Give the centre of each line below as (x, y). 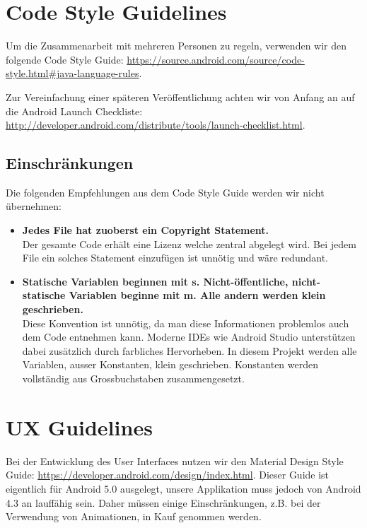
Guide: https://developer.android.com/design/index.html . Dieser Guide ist (168, 475)
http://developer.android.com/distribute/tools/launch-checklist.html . (156, 125)
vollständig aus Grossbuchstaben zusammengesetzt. (133, 379)
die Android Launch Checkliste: (74, 111)
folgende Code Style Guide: (65, 59)
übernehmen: (34, 206)
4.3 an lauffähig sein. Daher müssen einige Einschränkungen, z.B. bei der (163, 502)
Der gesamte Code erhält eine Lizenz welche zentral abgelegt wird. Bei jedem (189, 244)
